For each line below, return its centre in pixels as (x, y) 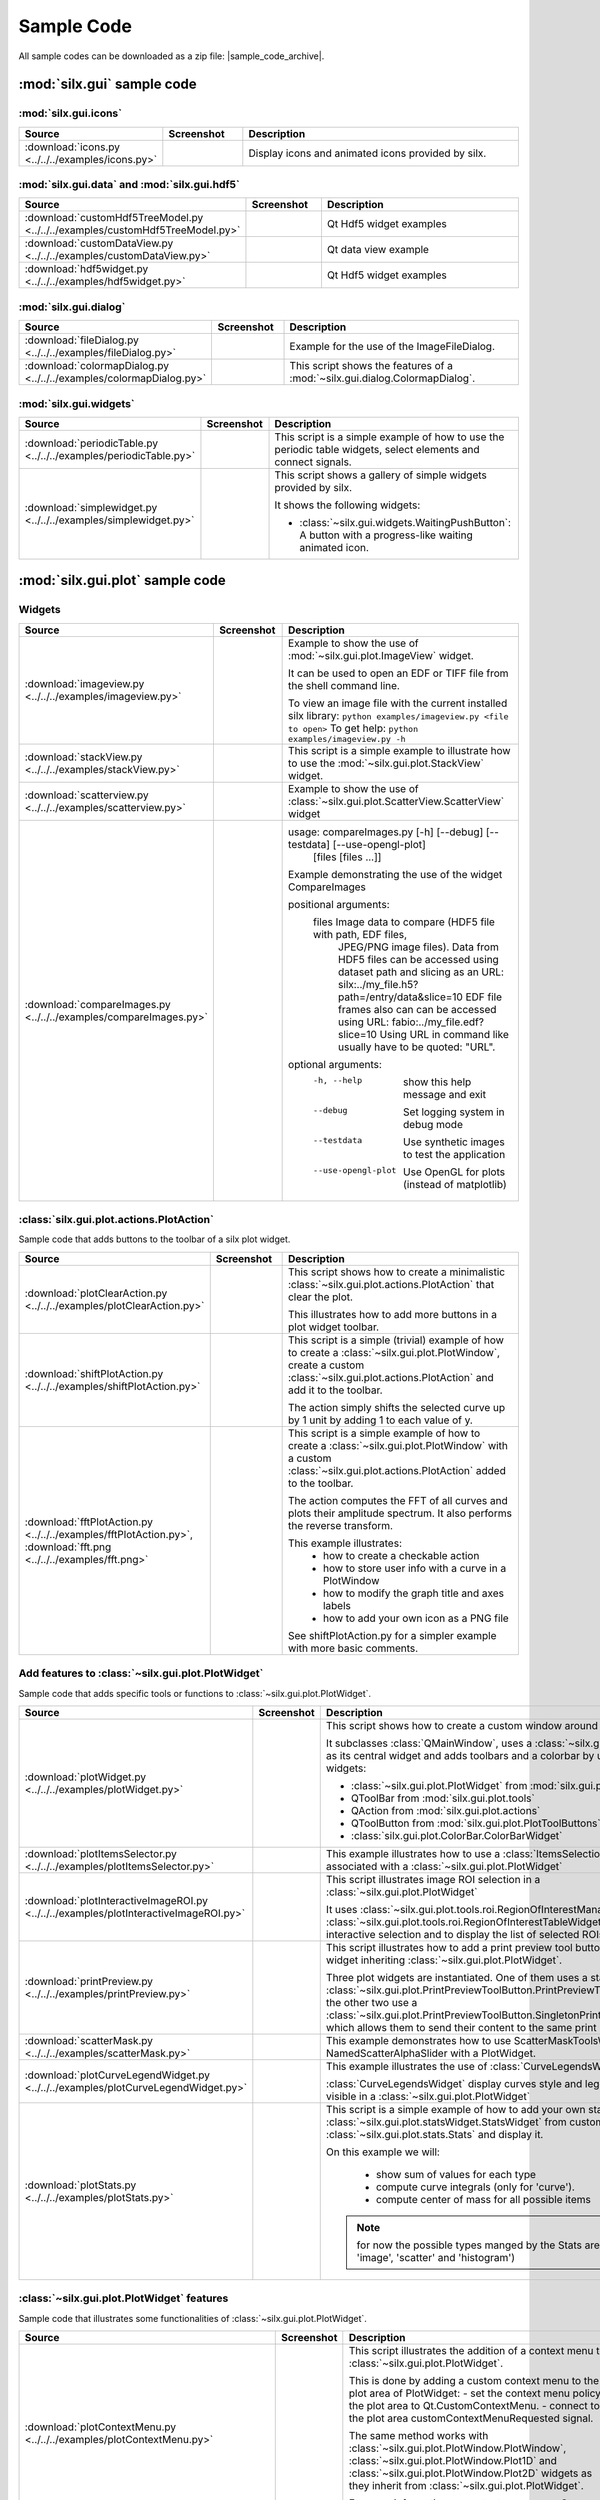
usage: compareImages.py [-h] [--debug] (386, 832)
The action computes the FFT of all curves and (398, 1500)
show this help (437, 1082)
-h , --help (338, 1080)
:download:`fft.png (68, 1547)
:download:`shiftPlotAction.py (94, 1373)
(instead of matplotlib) (455, 1184)
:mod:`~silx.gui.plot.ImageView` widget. (381, 655)
